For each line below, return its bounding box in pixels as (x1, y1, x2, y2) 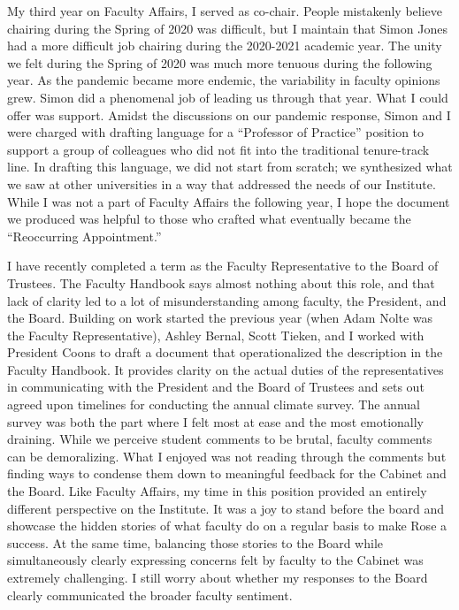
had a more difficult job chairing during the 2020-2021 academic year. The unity (7, 36, 442, 55)
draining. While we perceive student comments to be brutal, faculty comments (7, 430, 432, 448)
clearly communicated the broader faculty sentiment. (7, 585, 293, 604)
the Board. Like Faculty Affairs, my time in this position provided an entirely (7, 482, 427, 500)
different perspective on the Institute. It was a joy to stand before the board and (7, 499, 444, 517)
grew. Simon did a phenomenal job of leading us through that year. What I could (7, 88, 448, 106)
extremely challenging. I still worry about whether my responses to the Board (7, 568, 428, 586)
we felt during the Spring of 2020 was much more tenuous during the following (7, 53, 432, 72)
